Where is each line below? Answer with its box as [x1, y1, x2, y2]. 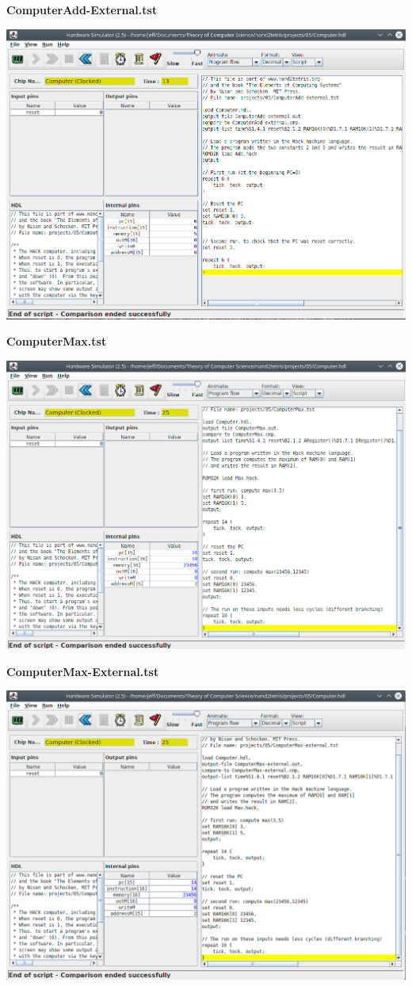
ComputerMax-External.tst [6, 663, 159, 679]
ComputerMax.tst [6, 333, 107, 350]
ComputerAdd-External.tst [6, 2, 158, 17]
